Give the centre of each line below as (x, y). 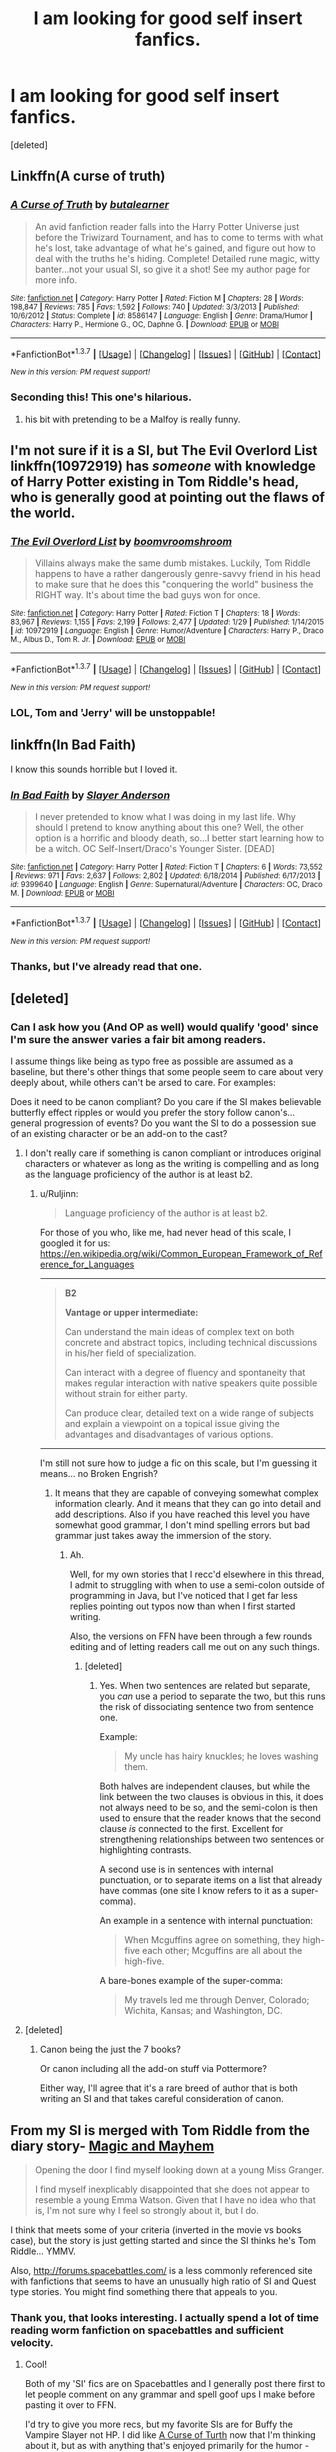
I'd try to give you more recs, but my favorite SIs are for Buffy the (158, 2424)
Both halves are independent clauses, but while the (205, 1786)
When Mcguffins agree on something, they (212, 1940)
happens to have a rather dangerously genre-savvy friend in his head (177, 574)
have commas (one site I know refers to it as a (194, 1891)
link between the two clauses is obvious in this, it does (211, 1797)
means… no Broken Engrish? (98, 1474)
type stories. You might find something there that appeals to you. (144, 2292)
